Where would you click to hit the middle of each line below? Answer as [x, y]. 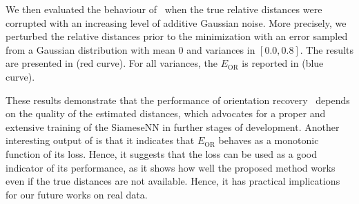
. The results [327, 49]
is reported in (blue [283, 63]
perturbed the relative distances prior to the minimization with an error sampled [177, 36]
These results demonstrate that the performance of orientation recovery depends [178, 100]
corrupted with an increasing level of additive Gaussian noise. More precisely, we [176, 22]
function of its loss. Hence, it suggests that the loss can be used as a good [162, 153]
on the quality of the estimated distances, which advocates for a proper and [166, 113]
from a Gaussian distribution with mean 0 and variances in [130, 49]
